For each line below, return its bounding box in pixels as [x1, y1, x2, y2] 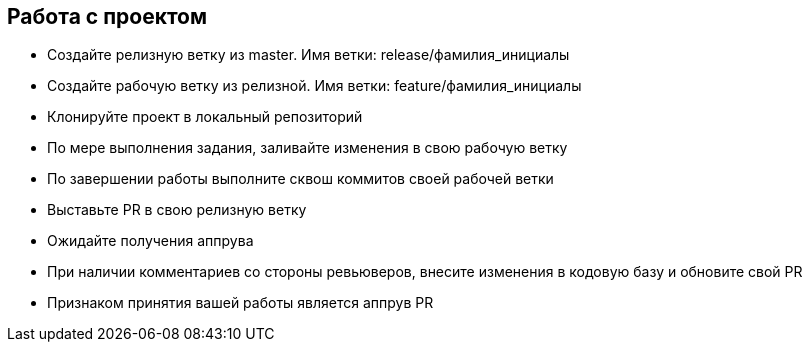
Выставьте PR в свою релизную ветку [47, 201, 307, 219]
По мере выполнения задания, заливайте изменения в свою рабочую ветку [47, 139, 568, 157]
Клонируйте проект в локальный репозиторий [47, 108, 363, 126]
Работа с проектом [7, 4, 208, 29]
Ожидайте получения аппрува [47, 232, 254, 250]
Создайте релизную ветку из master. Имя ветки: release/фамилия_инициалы [47, 46, 570, 64]
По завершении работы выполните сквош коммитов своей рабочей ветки [47, 170, 554, 188]
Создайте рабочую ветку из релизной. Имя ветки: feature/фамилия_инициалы [47, 77, 582, 95]
